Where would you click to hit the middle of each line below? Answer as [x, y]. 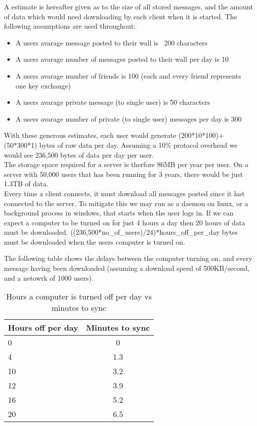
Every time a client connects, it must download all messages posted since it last [125, 193]
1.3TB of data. [26, 184]
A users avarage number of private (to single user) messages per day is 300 [128, 118]
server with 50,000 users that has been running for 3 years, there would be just [124, 174]
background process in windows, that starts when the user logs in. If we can [119, 213]
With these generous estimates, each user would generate [90, 135]
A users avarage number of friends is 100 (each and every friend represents [128, 75]
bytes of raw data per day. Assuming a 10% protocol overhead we [138, 145]
